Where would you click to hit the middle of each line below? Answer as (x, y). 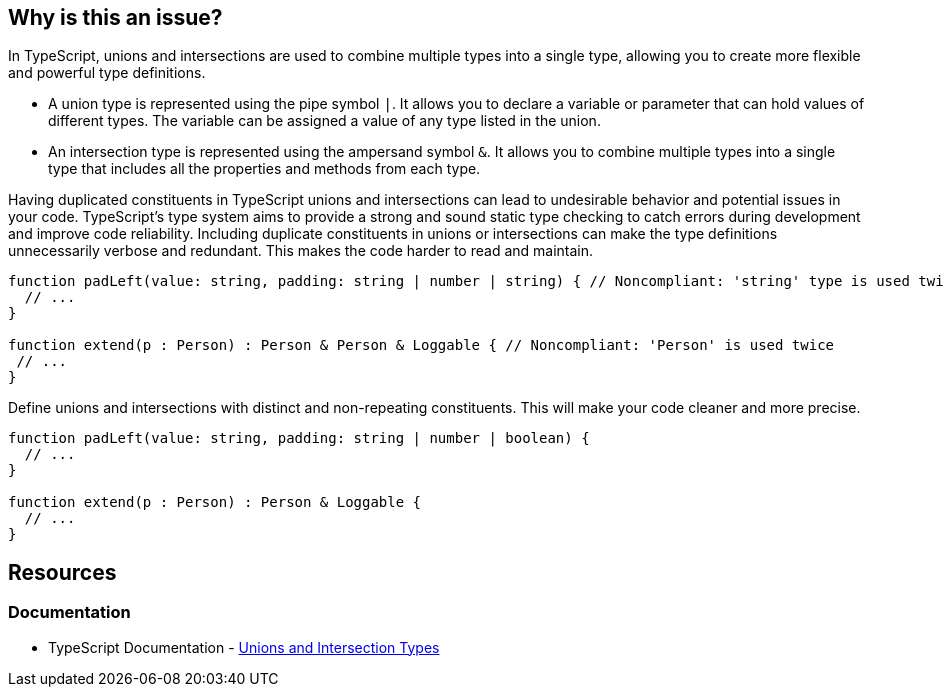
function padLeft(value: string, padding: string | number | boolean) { (299, 438)
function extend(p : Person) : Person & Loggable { (215, 502)
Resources (62, 572)
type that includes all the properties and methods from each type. (264, 169)
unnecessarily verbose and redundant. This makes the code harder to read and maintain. (301, 251)
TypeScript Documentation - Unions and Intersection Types (244, 647)
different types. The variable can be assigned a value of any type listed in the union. (324, 121)
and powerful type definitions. (107, 73)
